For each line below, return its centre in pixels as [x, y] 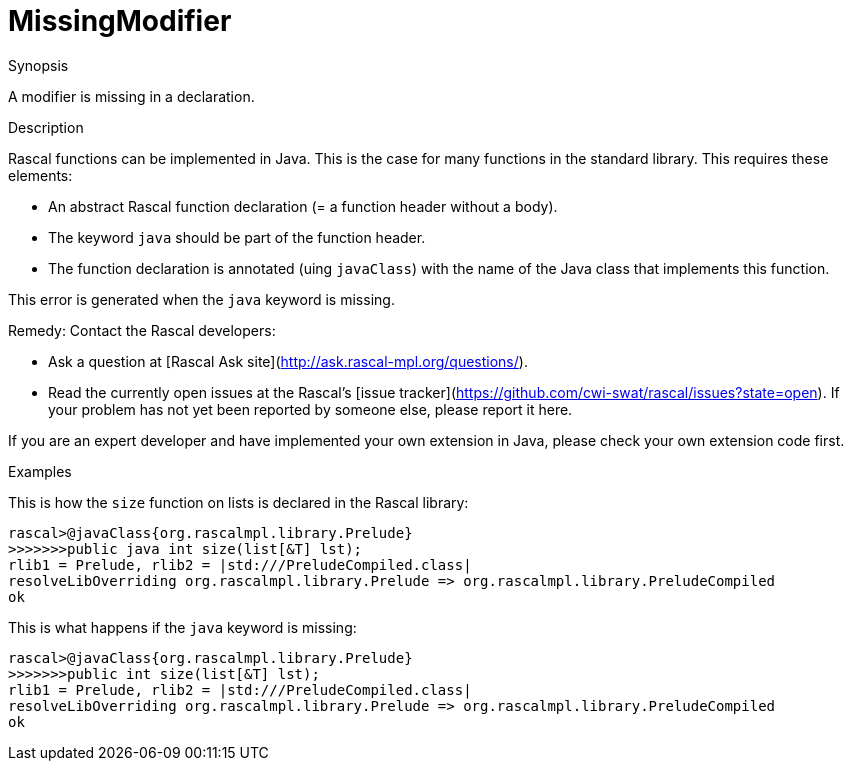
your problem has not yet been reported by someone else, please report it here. [310, 409]
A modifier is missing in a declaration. [131, 96]
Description [46, 127]
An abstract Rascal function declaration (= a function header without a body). [303, 206]
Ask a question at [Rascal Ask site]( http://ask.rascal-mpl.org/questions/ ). [288, 361]
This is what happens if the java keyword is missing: [182, 627]
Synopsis [38, 65]
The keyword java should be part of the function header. [237, 237]
